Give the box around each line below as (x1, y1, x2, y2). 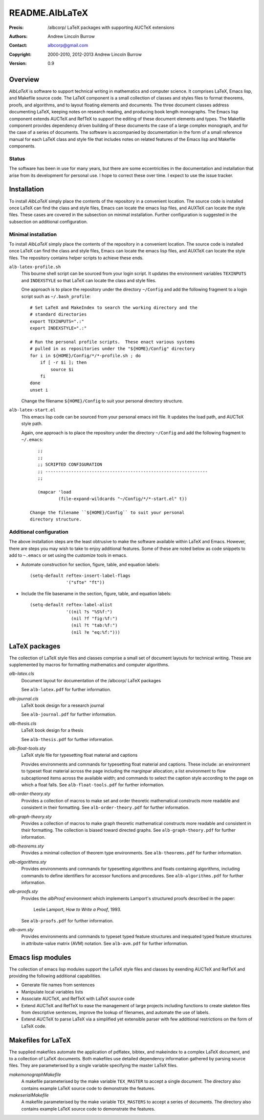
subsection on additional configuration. (9, 219, 88, 224)
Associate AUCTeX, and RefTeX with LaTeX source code (21, 996, 134, 1002)
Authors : (9, 33, 28, 39)
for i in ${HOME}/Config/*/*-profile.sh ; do (30, 353, 141, 358)
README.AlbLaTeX (9, 7, 88, 18)
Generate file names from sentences (21, 982, 95, 988)
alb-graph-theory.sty (9, 814, 52, 820)
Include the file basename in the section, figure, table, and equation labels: (21, 591, 172, 597)
